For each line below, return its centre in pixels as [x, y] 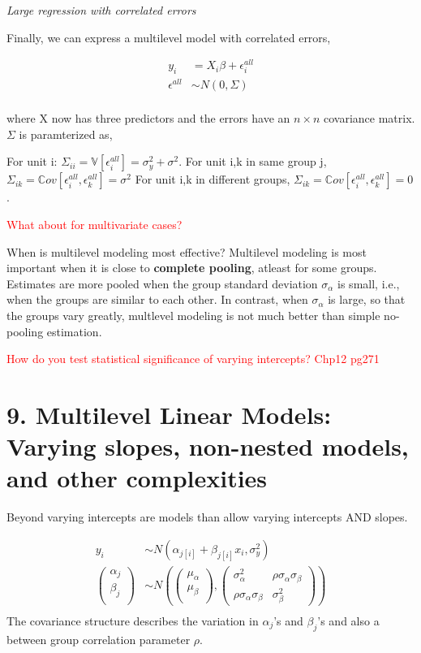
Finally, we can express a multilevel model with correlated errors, [169, 37]
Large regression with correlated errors [101, 10]
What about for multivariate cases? [95, 225]
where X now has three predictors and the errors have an [148, 118]
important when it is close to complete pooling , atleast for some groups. [192, 268]
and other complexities [137, 478]
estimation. [74, 331]
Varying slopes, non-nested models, [208, 446]
